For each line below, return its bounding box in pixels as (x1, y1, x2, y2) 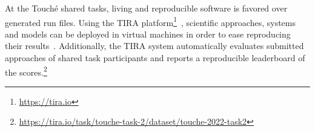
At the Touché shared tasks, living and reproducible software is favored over (5, 2, 288, 14)
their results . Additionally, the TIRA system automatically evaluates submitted (5, 39, 304, 52)
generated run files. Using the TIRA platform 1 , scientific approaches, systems (5, 14, 296, 28)
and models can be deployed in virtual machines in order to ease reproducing (5, 27, 291, 40)
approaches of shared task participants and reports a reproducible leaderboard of (5, 51, 305, 64)
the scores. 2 (5, 64, 47, 78)
